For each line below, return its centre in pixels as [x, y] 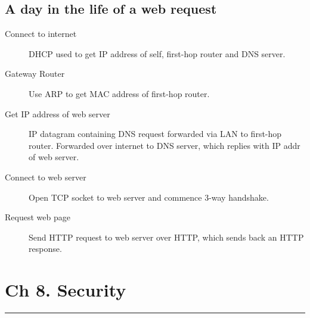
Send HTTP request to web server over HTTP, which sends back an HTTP [166, 237]
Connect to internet [41, 34]
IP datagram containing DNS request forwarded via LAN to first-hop [155, 134]
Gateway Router [35, 74]
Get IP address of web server [58, 113]
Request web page [38, 217]
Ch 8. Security [66, 290]
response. [45, 249]
